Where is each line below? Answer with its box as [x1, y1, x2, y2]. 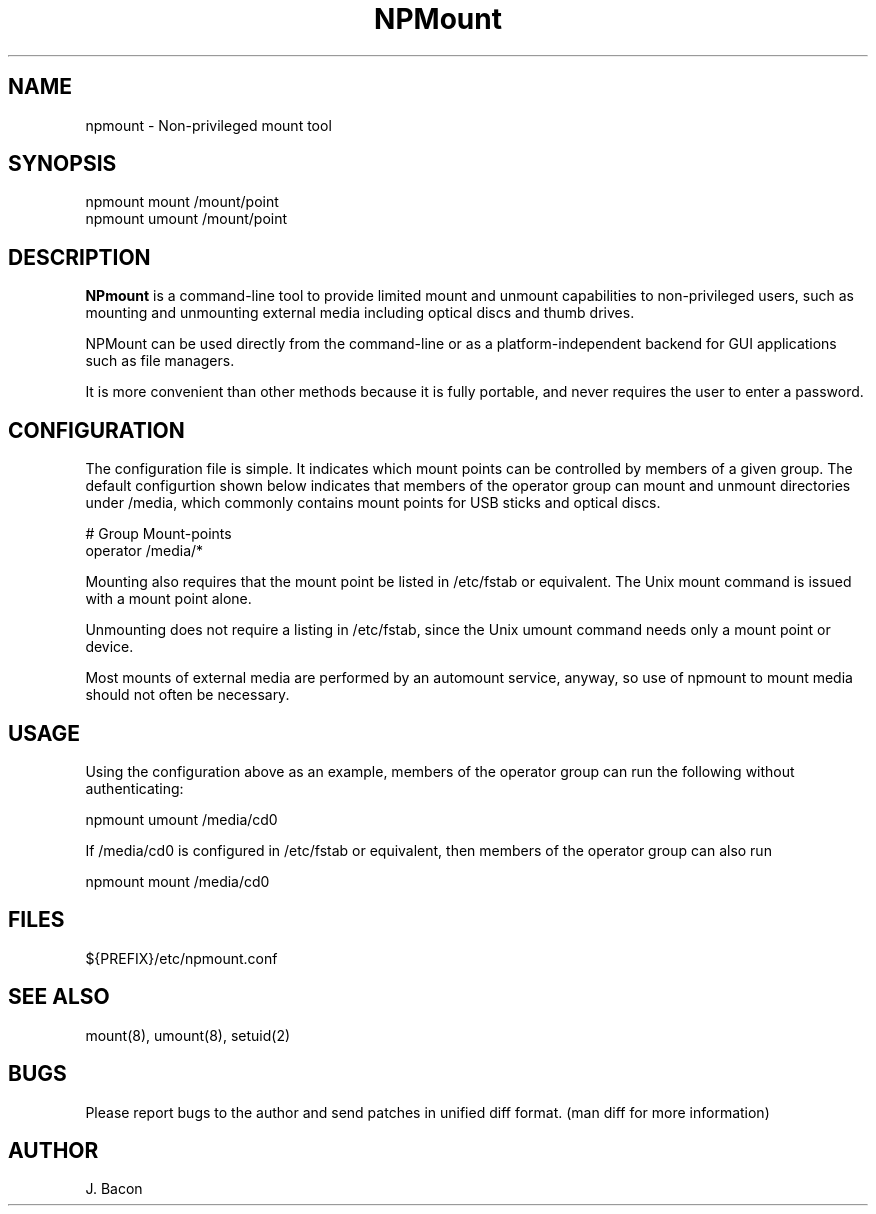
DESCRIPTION [8, 244, 151, 270]
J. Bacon [85, 1180, 143, 1198]
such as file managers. [85, 352, 235, 370]
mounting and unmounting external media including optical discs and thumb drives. [85, 304, 635, 322]
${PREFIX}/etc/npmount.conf [85, 949, 278, 967]
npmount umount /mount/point [85, 210, 288, 228]
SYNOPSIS [8, 151, 117, 177]
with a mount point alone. [85, 590, 252, 608]
